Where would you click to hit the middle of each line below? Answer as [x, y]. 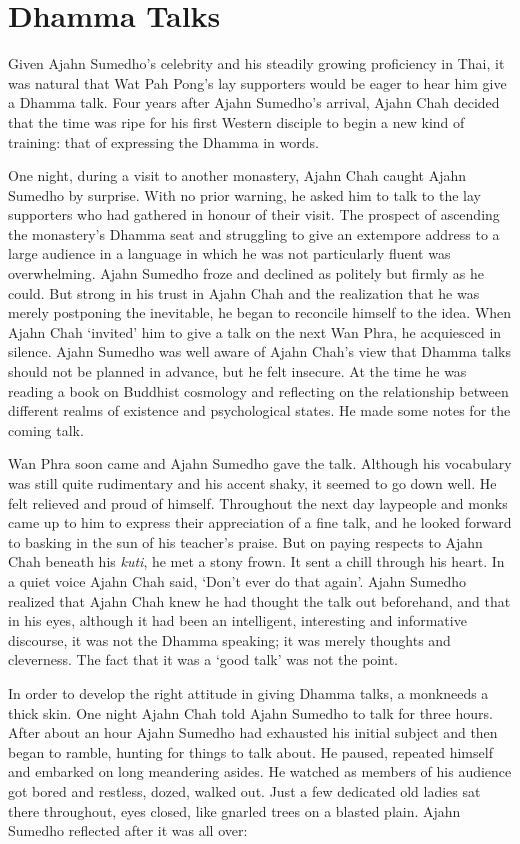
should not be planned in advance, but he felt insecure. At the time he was [237, 371]
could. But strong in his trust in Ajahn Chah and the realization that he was [244, 292]
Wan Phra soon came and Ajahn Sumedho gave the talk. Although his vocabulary [260, 463]
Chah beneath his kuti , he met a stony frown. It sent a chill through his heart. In [256, 561]
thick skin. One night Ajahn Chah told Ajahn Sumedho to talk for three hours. [250, 712]
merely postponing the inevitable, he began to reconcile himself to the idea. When [260, 312]
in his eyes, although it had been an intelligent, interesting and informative [237, 620]
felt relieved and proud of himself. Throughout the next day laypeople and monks [258, 502]
